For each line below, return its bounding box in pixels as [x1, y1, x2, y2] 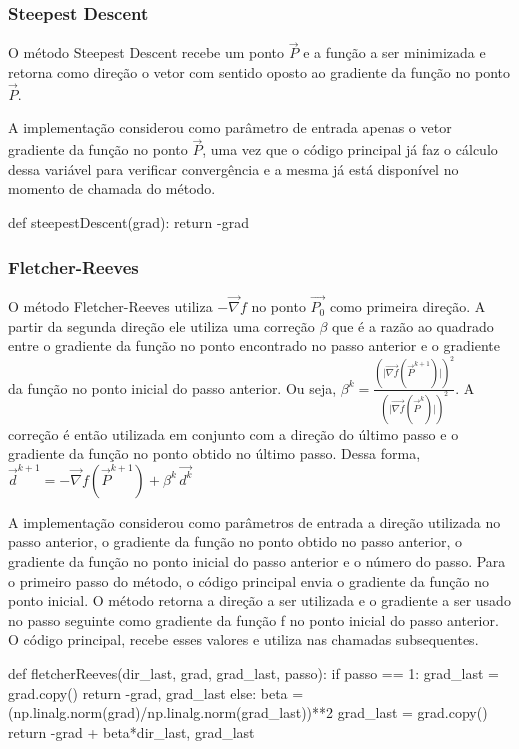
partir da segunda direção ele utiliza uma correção [8, 315, 315, 336]
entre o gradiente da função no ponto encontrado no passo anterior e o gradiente [8, 335, 500, 356]
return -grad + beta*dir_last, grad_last [8, 721, 255, 742]
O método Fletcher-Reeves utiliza [8, 296, 213, 317]
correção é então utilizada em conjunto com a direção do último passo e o [8, 423, 459, 444]
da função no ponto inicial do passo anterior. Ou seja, [8, 377, 337, 398]
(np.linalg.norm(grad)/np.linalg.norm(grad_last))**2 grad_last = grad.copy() [8, 702, 488, 723]
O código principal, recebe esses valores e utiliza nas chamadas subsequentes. [8, 629, 479, 650]
